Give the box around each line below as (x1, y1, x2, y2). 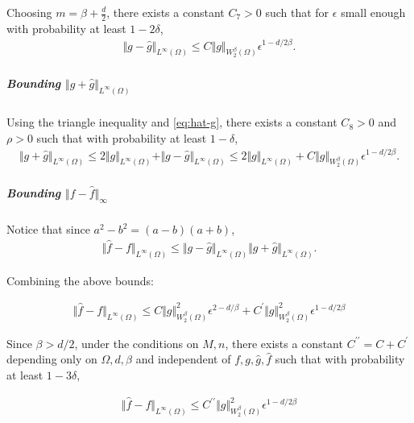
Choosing (6, 4, 52, 20)
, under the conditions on (74, 334, 199, 351)
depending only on (6, 350, 97, 367)
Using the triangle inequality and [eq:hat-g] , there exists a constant (6, 114, 337, 131)
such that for (265, 4, 329, 20)
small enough (341, 4, 406, 20)
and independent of (135, 350, 231, 367)
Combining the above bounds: (6, 272, 154, 288)
